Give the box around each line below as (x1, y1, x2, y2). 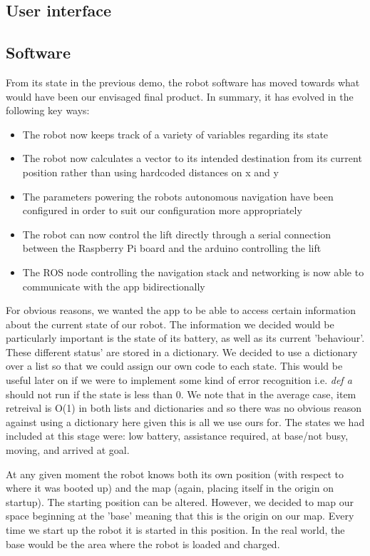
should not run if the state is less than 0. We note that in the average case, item (6, 386, 356, 401)
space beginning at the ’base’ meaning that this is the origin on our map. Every (6, 508, 354, 523)
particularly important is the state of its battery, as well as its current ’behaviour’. (6, 330, 365, 345)
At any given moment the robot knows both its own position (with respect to (6, 466, 344, 481)
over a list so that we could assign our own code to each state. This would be (6, 358, 343, 373)
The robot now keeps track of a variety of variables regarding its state (22, 126, 329, 141)
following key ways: (6, 103, 90, 118)
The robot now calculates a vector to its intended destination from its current (22, 151, 362, 166)
